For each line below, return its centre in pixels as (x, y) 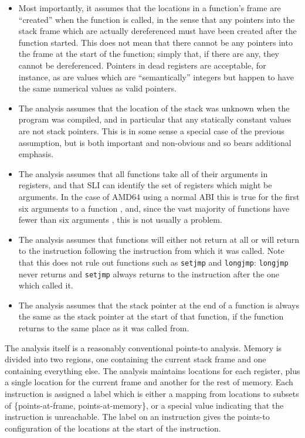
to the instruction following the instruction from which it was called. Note (151, 251)
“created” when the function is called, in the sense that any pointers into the (156, 19)
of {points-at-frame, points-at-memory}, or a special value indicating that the (144, 405)
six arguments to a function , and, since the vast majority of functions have (154, 208)
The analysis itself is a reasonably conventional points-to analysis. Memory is (143, 347)
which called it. (46, 285)
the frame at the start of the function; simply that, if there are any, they (149, 54)
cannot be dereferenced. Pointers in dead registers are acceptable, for (142, 65)
